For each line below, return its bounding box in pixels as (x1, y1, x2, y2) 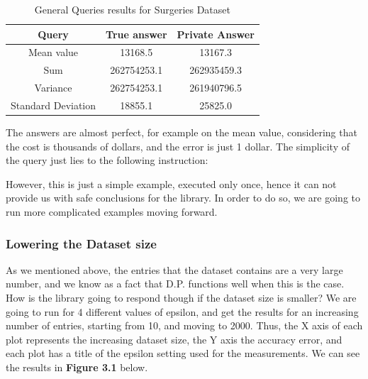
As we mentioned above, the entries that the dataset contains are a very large (6, 262, 343, 277)
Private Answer (177, 26, 255, 41)
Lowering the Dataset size (6, 234, 157, 252)
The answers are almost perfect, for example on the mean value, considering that (6, 125, 357, 140)
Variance (34, 80, 72, 95)
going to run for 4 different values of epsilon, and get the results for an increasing (6, 304, 359, 319)
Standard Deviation (11, 97, 96, 112)
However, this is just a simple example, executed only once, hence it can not (6, 176, 337, 191)
